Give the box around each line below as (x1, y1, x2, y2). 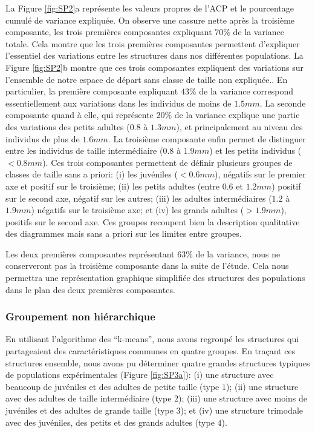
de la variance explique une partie (174, 108, 300, 121)
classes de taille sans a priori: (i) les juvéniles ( (5, 168, 178, 180)
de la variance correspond (199, 85, 294, 98)
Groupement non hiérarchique (5, 309, 155, 324)
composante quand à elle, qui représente (5, 108, 154, 121)
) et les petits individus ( (209, 144, 302, 157)
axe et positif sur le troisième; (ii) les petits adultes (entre (5, 179, 220, 192)
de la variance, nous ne (195, 247, 281, 260)
